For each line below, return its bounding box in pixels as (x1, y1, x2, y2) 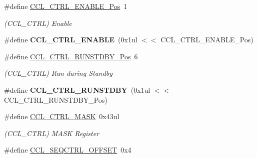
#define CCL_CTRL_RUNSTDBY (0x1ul (4, 84, 150, 95)
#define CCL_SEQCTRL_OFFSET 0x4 (4, 145, 131, 155)
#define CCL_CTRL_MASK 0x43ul (4, 111, 119, 122)
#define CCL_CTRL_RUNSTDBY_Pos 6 (4, 51, 138, 61)
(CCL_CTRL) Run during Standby (4, 68, 113, 78)
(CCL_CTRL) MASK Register (4, 128, 99, 138)
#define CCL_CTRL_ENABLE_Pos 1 (4, 1, 127, 11)
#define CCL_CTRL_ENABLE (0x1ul (4, 34, 137, 45)
